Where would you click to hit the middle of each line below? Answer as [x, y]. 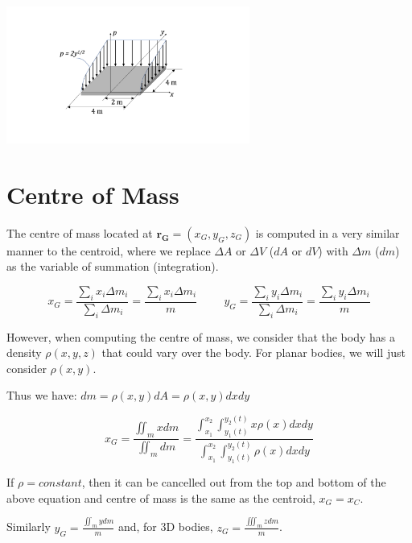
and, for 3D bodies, [165, 526]
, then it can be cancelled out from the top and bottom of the [234, 482]
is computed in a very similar [328, 232]
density [24, 352]
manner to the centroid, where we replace [109, 250]
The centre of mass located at [80, 232]
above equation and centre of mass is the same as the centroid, [161, 497]
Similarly [29, 526]
